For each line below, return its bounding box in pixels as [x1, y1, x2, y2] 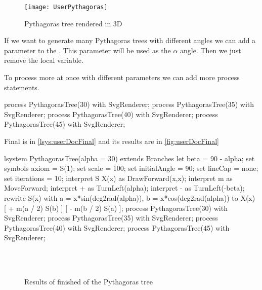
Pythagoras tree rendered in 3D [24, 18, 122, 28]
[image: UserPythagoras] [24, 4, 108, 11]
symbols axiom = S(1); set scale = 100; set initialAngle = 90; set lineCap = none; [4, 163, 258, 173]
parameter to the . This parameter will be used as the [4, 45, 171, 55]
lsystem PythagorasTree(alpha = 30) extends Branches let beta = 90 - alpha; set [4, 153, 255, 163]
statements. [4, 82, 39, 92]
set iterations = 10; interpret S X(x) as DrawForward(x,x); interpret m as [4, 172, 233, 183]
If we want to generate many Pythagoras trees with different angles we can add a [4, 35, 256, 46]
